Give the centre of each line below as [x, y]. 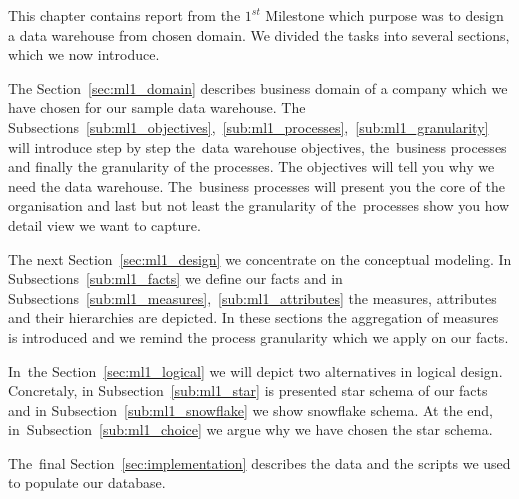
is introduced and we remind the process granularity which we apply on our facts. [258, 336]
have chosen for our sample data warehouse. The [157, 107]
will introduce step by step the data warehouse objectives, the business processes [257, 146]
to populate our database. [87, 482]
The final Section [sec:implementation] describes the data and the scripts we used [259, 462]
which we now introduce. [84, 54]
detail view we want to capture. [104, 224]
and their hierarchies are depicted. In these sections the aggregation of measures [253, 317]
